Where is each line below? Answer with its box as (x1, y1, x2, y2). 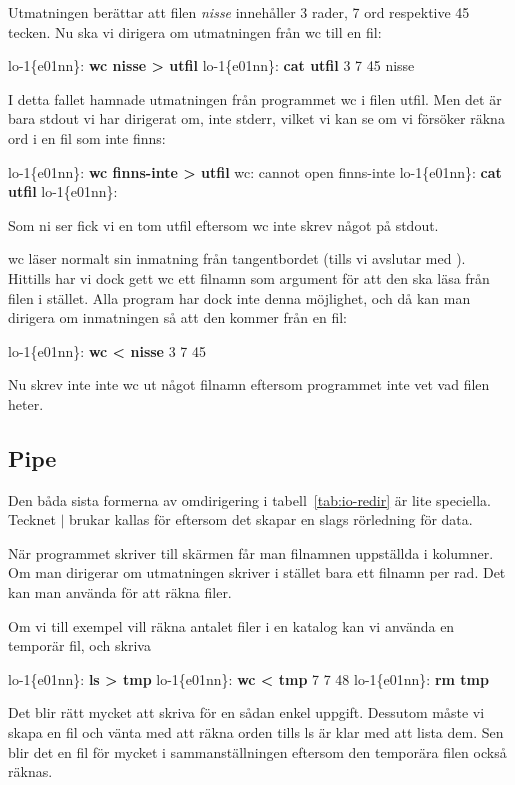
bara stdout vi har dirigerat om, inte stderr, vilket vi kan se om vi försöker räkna (8, 108, 505, 129)
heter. (8, 393, 44, 414)
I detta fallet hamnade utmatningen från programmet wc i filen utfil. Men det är (8, 88, 502, 109)
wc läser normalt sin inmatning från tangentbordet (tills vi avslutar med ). (8, 248, 466, 269)
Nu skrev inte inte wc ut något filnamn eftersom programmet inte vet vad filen (8, 374, 490, 395)
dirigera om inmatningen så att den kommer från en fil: (8, 307, 347, 328)
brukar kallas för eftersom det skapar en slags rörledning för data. (69, 509, 473, 530)
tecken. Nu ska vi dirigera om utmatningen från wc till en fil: (8, 21, 382, 42)
